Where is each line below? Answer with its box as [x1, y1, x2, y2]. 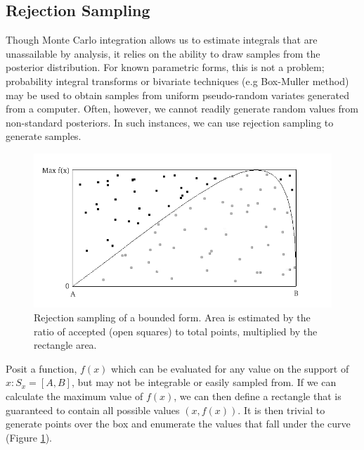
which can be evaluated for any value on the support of [111, 361, 349, 375]
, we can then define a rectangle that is [174, 389, 342, 403]
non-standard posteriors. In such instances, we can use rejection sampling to [6, 115, 334, 129]
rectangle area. [34, 337, 97, 352]
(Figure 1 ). [6, 430, 52, 444]
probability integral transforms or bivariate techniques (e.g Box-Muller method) [6, 73, 349, 88]
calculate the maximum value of [6, 389, 143, 403]
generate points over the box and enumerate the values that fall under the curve [6, 416, 351, 431]
